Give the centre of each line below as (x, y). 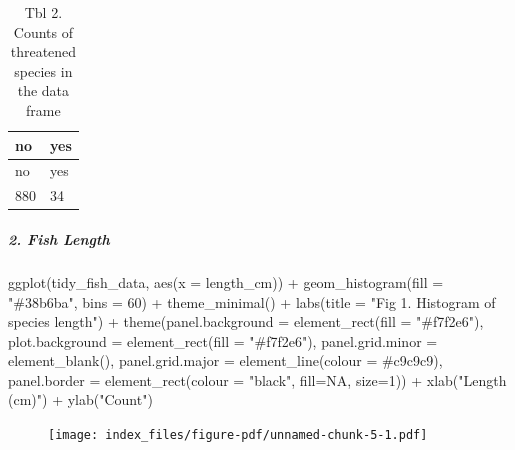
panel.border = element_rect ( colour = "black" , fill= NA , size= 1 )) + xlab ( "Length (257, 379)
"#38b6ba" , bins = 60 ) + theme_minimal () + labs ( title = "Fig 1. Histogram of (252, 301)
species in (43, 70)
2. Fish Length (59, 238)
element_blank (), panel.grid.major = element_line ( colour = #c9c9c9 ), (225, 360)
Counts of (43, 31)
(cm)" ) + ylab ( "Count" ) (80, 399)
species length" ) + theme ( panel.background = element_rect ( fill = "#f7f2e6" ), (246, 321)
